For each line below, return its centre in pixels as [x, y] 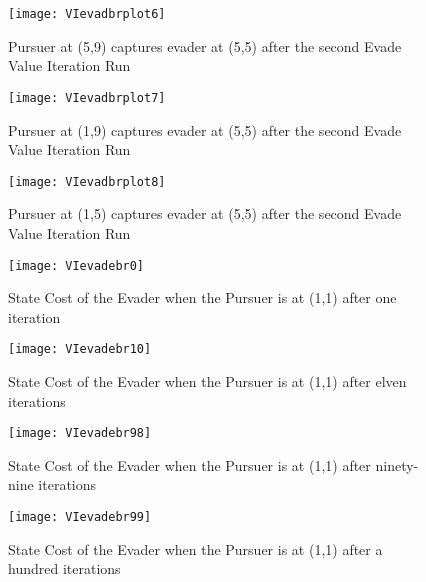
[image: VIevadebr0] [76, 265]
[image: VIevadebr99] [80, 517]
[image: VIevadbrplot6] [87, 14]
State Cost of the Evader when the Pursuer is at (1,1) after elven [207, 381]
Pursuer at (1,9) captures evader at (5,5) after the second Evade [205, 129]
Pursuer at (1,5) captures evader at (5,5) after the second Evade [205, 213]
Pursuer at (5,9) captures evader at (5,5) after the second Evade [205, 45]
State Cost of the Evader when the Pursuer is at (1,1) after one [202, 297]
